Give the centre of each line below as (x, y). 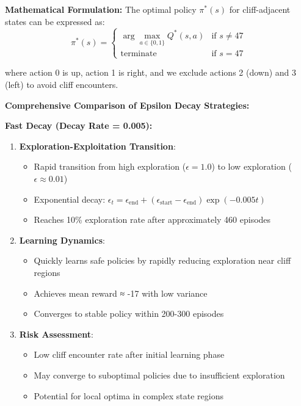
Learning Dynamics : (62, 240)
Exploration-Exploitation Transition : (97, 146)
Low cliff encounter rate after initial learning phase (129, 354)
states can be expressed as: (55, 21)
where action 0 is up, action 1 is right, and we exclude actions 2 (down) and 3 (151, 72)
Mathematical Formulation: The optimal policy (101, 9)
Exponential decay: (70, 199)
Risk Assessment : (56, 334)
